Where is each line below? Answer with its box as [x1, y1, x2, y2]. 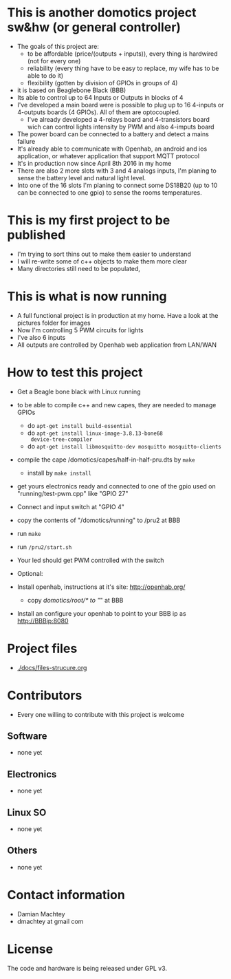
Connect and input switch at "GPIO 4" [16, 502, 125, 510]
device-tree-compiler [30, 435, 93, 443]
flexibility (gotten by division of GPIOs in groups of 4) [27, 78, 178, 87]
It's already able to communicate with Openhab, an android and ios [16, 144, 208, 153]
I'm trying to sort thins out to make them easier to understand [16, 250, 191, 258]
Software [7, 731, 47, 742]
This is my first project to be [7, 213, 170, 228]
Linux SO [7, 806, 47, 818]
